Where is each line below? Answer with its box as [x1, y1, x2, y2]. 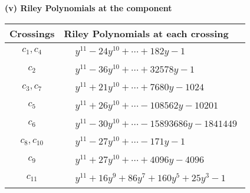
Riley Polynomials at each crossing [64, 26, 229, 40]
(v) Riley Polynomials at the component [5, 2, 172, 14]
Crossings [9, 26, 55, 40]
